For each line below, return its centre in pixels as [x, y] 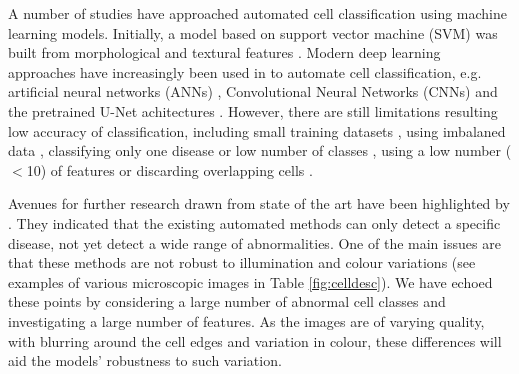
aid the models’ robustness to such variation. [145, 360]
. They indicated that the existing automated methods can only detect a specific [254, 222]
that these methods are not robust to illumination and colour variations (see [242, 262]
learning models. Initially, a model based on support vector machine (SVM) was [253, 32]
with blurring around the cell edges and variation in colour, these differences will [255, 340]
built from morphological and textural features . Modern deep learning [224, 52]
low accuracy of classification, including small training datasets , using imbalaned [257, 130]
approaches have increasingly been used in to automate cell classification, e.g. [245, 71]
